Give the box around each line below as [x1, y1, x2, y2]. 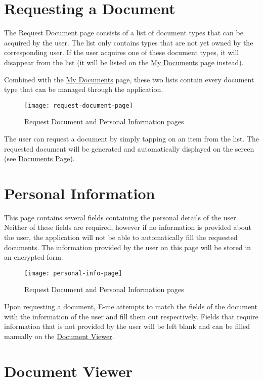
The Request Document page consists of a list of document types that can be [4, 27, 243, 38]
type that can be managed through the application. [4, 84, 163, 94]
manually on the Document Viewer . [4, 330, 114, 341]
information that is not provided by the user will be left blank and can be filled [4, 321, 250, 331]
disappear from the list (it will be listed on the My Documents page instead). [4, 57, 244, 67]
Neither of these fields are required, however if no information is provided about [4, 222, 251, 232]
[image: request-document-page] [24, 102, 133, 109]
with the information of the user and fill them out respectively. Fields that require [4, 311, 258, 321]
